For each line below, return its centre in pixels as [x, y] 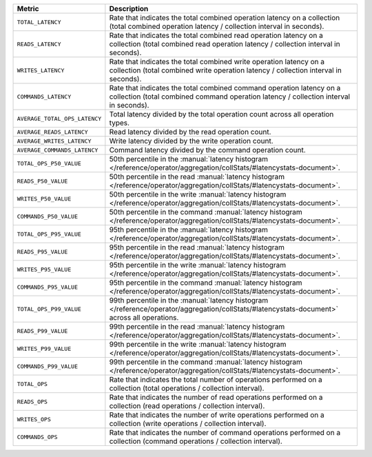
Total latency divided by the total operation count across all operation [221, 114]
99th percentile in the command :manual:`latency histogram [206, 362]
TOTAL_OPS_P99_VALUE [49, 309]
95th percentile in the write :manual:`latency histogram [197, 265]
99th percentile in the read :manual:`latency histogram [197, 326]
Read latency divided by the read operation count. [190, 132]
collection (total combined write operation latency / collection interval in [226, 70]
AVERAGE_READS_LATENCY [53, 132]
